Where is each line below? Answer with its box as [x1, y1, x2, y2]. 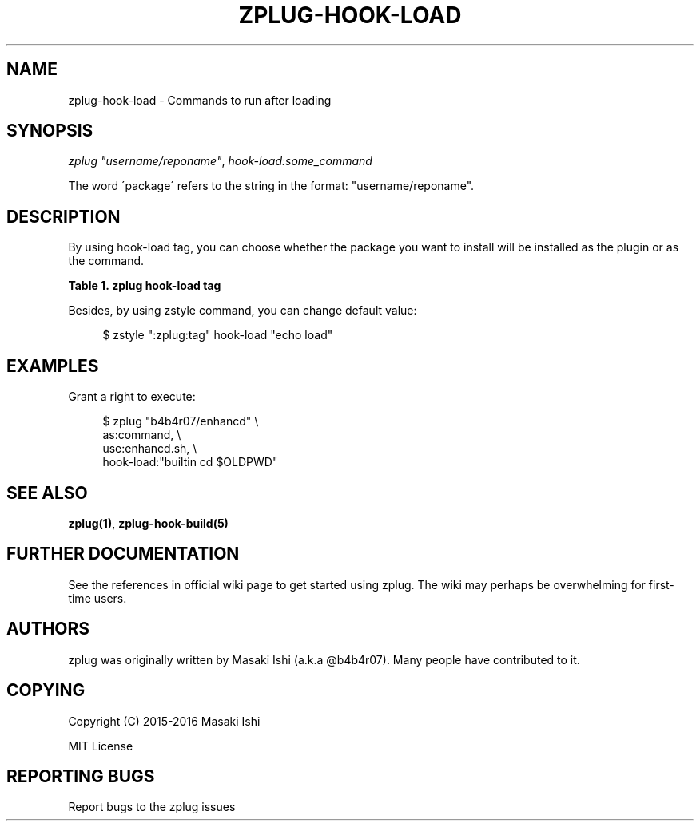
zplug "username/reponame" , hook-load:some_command [68, 154, 372, 168]
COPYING [6, 680, 86, 701]
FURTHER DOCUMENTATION [6, 544, 240, 564]
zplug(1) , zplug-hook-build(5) [68, 516, 229, 530]
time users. [68, 591, 127, 605]
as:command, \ [102, 428, 181, 442]
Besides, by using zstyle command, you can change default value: [68, 303, 417, 318]
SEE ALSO [6, 482, 88, 503]
